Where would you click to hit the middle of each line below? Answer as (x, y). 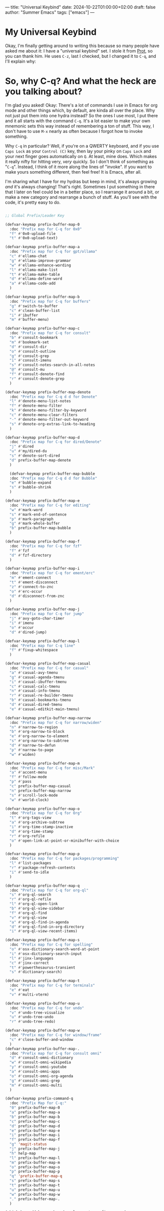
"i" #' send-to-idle (29, 872)
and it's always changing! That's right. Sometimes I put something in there (80, 186)
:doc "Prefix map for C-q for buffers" (50, 301)
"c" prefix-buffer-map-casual (40, 786)
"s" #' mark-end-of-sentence (38, 515)
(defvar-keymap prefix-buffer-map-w (42, 1031)
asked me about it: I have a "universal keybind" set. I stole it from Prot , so (79, 51)
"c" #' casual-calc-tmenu (35, 686)
